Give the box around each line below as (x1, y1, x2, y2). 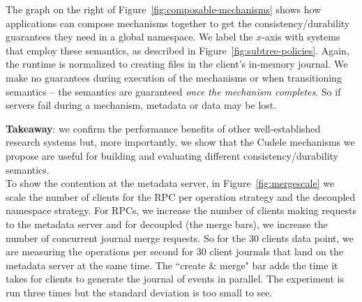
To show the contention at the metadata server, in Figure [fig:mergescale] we (6, 176, 335, 190)
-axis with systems (262, 29, 340, 44)
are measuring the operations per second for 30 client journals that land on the (6, 244, 343, 259)
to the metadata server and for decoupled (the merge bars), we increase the (6, 216, 328, 231)
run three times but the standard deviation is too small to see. (6, 285, 273, 299)
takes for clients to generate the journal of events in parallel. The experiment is (6, 271, 345, 286)
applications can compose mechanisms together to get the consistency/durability (6, 15, 350, 30)
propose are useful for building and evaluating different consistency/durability (6, 148, 338, 163)
